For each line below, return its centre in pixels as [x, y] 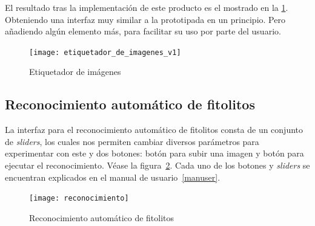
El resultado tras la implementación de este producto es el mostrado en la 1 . [147, 7]
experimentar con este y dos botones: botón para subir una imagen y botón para [154, 153]
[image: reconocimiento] [79, 199]
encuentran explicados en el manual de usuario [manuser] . [113, 177]
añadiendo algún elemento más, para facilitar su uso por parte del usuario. [143, 31]
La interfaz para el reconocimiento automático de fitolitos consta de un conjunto [154, 130]
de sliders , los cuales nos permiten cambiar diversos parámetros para [132, 141]
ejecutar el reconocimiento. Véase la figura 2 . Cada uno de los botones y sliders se [157, 165]
